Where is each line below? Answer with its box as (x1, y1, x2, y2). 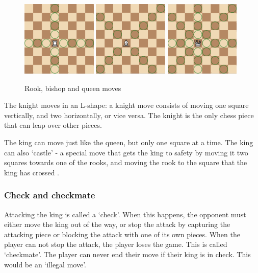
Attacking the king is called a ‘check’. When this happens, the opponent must (4, 209, 246, 219)
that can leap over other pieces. (4, 120, 102, 130)
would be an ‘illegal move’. (4, 259, 86, 269)
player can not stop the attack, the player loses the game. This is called (4, 239, 227, 249)
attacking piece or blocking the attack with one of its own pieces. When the (4, 229, 240, 239)
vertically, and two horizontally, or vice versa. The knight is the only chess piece (4, 109, 254, 120)
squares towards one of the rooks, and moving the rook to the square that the (4, 157, 247, 168)
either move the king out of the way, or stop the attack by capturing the (4, 219, 230, 230)
